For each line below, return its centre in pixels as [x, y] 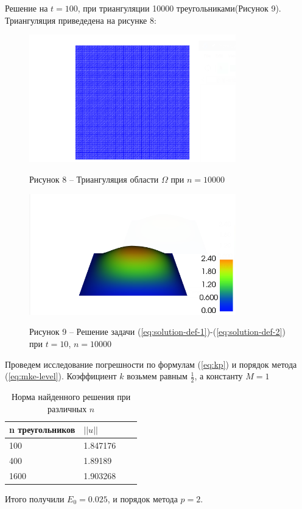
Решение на [26, 8]
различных [67, 408]
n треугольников [42, 430]
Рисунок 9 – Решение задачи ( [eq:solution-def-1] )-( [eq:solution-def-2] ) [157, 332]
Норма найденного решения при [71, 397]
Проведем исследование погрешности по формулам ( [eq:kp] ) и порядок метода [151, 364]
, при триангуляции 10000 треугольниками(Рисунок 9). [179, 8]
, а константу [219, 376]
